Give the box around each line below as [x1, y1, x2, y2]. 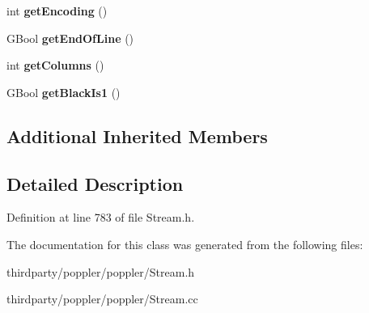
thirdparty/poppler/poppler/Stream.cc [6, 290, 198, 307]
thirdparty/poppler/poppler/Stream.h [6, 263, 195, 280]
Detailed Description [6, 171, 184, 196]
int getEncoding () [6, 2, 108, 19]
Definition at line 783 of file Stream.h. [6, 209, 195, 226]
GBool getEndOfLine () [6, 29, 134, 46]
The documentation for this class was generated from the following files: [6, 235, 363, 252]
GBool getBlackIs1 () [6, 83, 121, 100]
